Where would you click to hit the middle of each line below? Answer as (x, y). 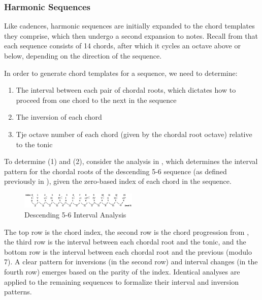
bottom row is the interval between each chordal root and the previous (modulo (128, 251)
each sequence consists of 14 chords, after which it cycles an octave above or (122, 46)
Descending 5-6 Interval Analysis (75, 215)
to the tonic (34, 144)
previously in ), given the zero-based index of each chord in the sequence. (118, 181)
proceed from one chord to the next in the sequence (96, 100)
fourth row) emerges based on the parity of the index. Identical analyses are (122, 272)
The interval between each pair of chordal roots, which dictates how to (126, 90)
